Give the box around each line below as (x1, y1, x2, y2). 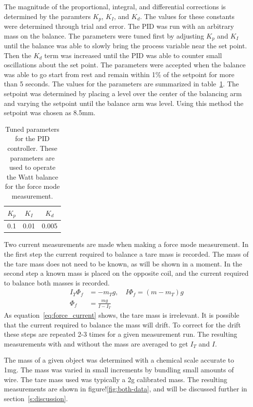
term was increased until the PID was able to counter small (44, 50, 222, 60)
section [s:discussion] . (4, 393, 68, 403)
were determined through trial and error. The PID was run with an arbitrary (4, 21, 234, 31)
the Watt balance (6, 171, 58, 182)
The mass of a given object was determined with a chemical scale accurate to (4, 355, 234, 365)
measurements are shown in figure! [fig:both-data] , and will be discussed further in (4, 384, 247, 394)
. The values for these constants (140, 11, 234, 21)
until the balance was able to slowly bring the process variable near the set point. (4, 41, 247, 51)
